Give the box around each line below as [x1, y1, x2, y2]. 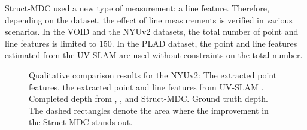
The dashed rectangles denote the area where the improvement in [29, 104, 269, 116]
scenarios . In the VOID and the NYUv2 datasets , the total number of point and [5, 25, 299, 38]
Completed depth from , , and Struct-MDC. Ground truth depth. [29, 92, 268, 105]
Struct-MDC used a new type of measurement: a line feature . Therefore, [5, 2, 269, 14]
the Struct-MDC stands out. [29, 116, 133, 128]
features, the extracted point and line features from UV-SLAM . [29, 80, 264, 93]
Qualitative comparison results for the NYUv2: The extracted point [29, 68, 277, 81]
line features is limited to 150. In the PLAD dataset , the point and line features [5, 37, 297, 49]
